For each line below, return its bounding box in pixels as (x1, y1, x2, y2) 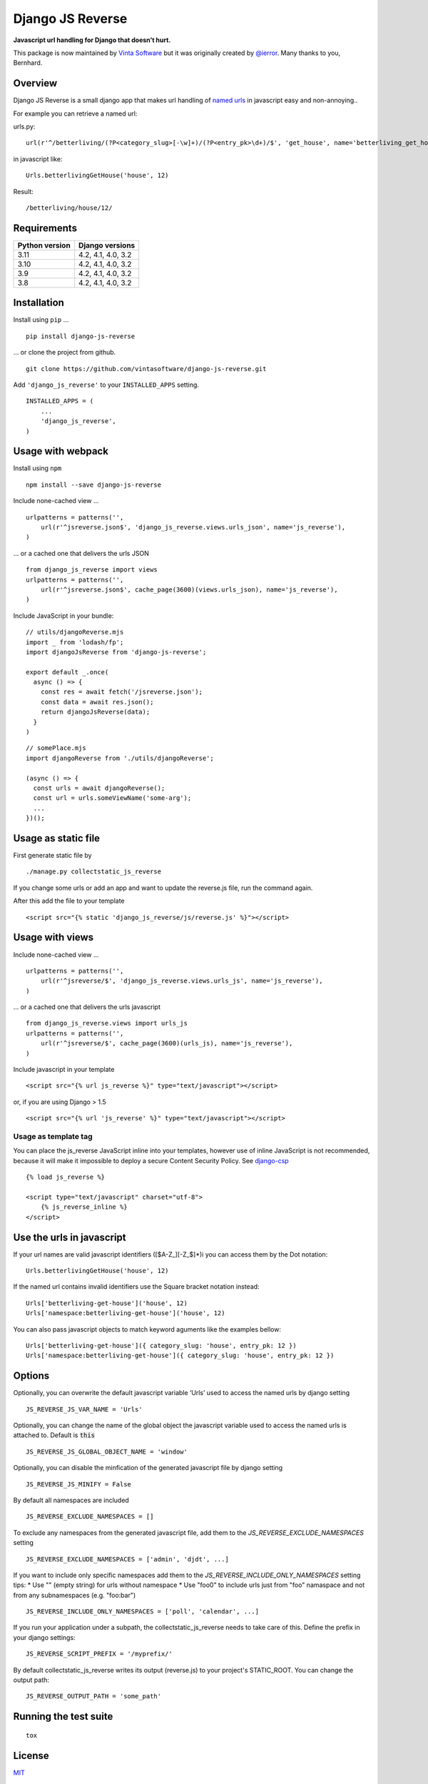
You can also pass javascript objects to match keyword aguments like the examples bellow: (13, 1324, 282, 1334)
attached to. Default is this (13, 1431, 96, 1439)
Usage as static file (13, 832, 100, 844)
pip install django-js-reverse (26, 332, 136, 340)
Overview (13, 77, 58, 89)
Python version (17, 240, 71, 250)
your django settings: (13, 1633, 76, 1641)
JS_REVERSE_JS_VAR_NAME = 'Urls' (26, 1405, 143, 1413)
